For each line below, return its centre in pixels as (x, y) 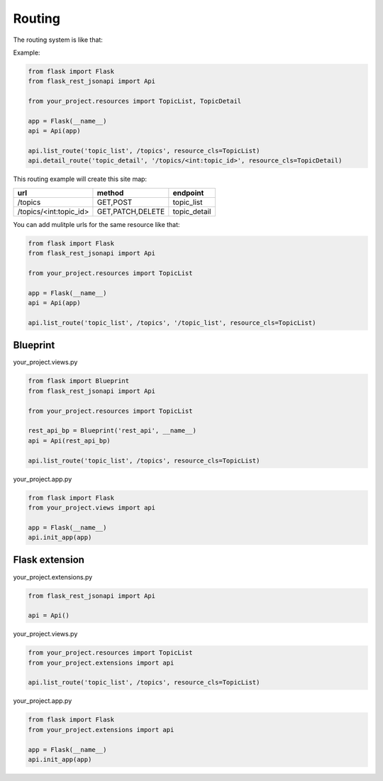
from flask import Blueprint (79, 381)
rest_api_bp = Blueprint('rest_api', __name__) (112, 431)
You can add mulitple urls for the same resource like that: (96, 224)
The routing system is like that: (58, 40)
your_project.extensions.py (53, 577)
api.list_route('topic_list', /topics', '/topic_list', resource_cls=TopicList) (172, 322)
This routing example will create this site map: (80, 179)
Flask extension (49, 560)
